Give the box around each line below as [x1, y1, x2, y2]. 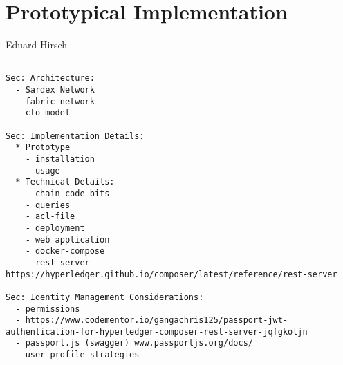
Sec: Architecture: [6, 73, 95, 84]
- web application [25, 234, 110, 245]
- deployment [25, 223, 85, 233]
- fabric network [15, 96, 95, 106]
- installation [25, 153, 95, 164]
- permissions [15, 303, 80, 314]
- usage [25, 165, 60, 176]
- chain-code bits [25, 188, 110, 198]
